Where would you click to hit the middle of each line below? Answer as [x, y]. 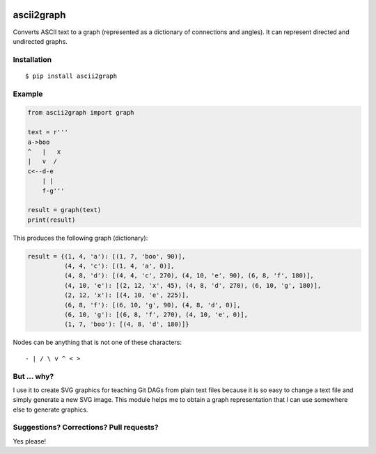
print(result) [52, 220]
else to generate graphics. [50, 410]
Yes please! [30, 441]
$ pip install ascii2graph [71, 76]
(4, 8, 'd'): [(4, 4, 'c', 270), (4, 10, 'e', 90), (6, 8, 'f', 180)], [189, 276]
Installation [32, 59]
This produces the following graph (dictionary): [80, 238]
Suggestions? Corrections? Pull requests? [86, 428]
